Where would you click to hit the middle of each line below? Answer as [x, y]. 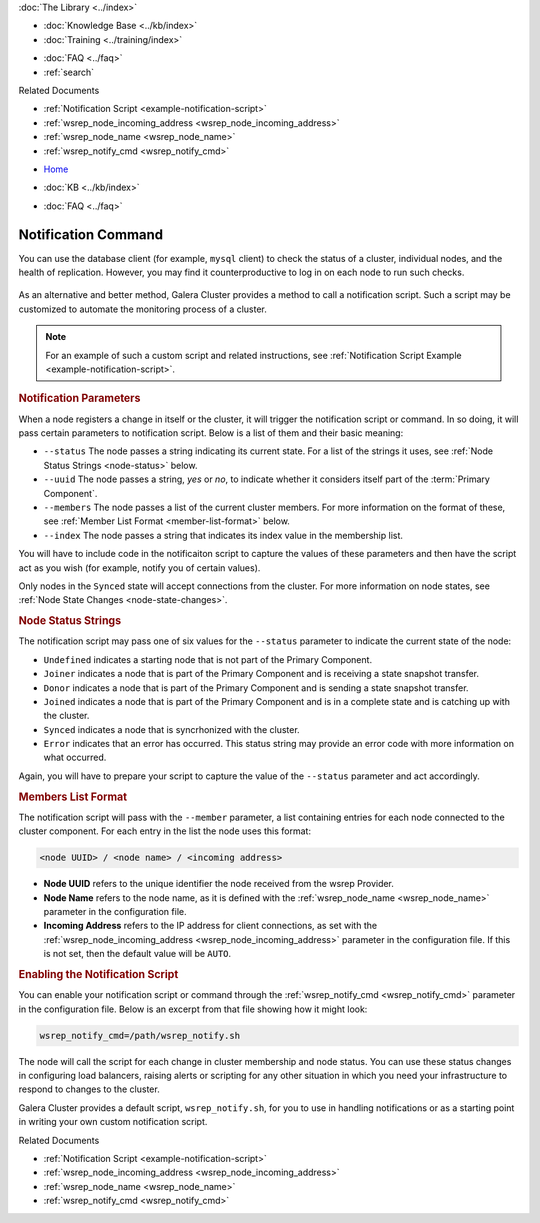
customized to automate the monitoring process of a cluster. [142, 309]
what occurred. [75, 757]
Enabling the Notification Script [98, 974]
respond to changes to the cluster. [89, 1089]
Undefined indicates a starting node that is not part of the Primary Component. [208, 659]
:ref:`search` [69, 72]
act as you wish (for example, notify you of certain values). [139, 567]
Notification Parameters [79, 398]
